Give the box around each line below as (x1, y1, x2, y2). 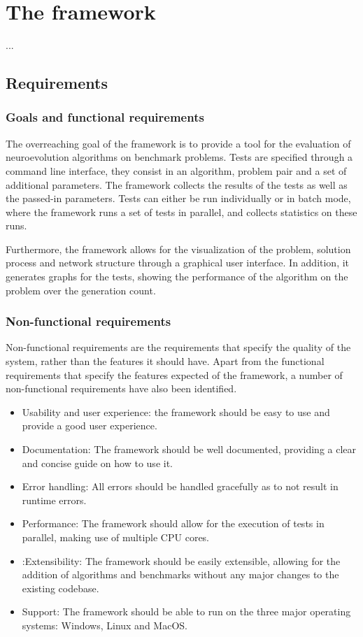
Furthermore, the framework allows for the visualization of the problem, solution (6, 241, 351, 256)
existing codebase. (22, 580, 99, 595)
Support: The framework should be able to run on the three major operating (22, 604, 351, 619)
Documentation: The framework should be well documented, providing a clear (22, 442, 357, 457)
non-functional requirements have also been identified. (6, 381, 237, 396)
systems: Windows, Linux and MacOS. (22, 617, 187, 632)
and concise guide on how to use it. (22, 455, 173, 470)
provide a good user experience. (22, 418, 157, 433)
